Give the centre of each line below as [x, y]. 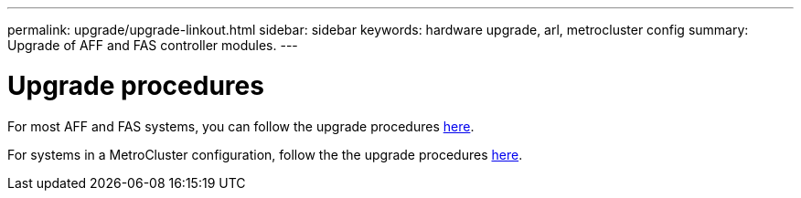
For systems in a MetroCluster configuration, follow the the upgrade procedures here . [265, 154]
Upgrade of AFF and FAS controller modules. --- [153, 45]
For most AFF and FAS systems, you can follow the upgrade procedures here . [241, 126]
